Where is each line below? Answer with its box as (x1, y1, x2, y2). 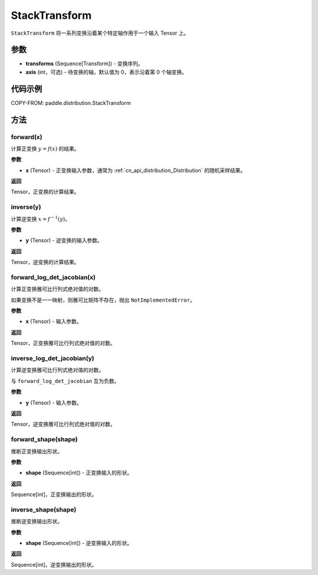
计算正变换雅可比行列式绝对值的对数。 (11, 286, 104, 293)
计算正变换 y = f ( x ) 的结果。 (11, 145, 79, 152)
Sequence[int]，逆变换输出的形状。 (11, 561, 97, 568)
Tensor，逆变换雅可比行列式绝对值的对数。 (11, 421, 116, 428)
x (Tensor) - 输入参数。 (25, 318, 82, 325)
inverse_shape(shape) (11, 505, 77, 514)
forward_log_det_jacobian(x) (11, 273, 96, 281)
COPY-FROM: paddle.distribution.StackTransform (11, 99, 131, 106)
